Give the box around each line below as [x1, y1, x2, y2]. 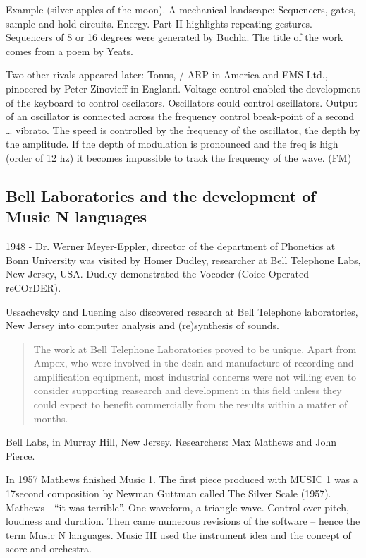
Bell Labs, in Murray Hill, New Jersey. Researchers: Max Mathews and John [6, 434, 336, 449]
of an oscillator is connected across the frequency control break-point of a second [6, 109, 355, 124]
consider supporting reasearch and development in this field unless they [33, 383, 342, 398]
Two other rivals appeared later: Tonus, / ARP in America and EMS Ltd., [6, 67, 328, 82]
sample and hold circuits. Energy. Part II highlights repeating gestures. [6, 16, 313, 30]
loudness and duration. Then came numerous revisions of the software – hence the [6, 514, 360, 528]
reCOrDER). [6, 280, 61, 295]
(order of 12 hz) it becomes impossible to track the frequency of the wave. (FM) [6, 150, 352, 165]
